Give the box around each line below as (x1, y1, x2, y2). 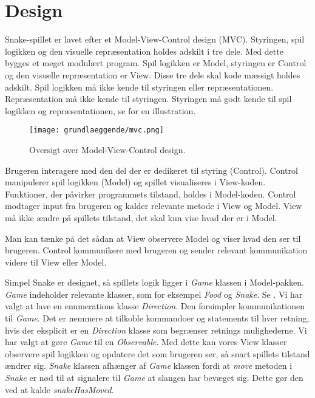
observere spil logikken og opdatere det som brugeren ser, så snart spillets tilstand (5, 347, 310, 360)
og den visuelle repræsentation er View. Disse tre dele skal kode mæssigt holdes (5, 68, 300, 81)
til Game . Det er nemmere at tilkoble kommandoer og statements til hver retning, (5, 312, 310, 324)
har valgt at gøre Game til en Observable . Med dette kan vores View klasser (5, 335, 287, 348)
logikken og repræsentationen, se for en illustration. (5, 104, 196, 117)
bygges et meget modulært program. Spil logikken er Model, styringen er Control (5, 57, 307, 69)
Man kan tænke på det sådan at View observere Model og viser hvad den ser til (5, 232, 301, 244)
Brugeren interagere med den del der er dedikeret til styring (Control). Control (5, 163, 298, 176)
